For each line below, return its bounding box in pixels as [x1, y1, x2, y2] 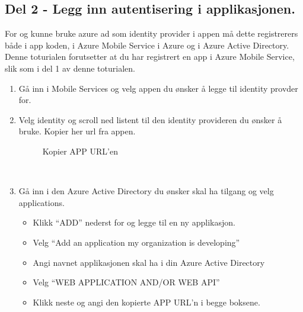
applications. [18, 196, 65, 208]
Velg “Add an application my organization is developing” [33, 236, 240, 248]
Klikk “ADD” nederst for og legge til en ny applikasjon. [33, 216, 235, 229]
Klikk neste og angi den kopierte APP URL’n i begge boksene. [33, 295, 260, 308]
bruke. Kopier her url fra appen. [18, 125, 136, 137]
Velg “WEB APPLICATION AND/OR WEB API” [33, 276, 220, 288]
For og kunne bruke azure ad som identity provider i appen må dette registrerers [5, 27, 298, 40]
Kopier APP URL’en [42, 144, 119, 157]
